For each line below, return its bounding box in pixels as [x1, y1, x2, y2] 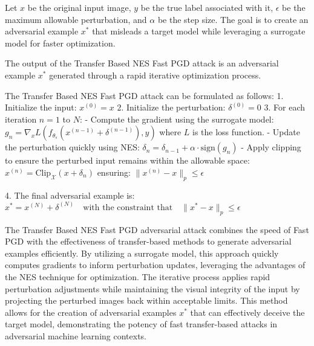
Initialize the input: [5, 101, 77, 114]
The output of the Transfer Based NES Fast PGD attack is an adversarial [5, 57, 279, 69]
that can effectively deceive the [190, 306, 305, 318]
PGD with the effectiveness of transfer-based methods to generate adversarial [5, 235, 292, 248]
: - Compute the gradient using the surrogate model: [79, 112, 274, 125]
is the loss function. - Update [192, 126, 300, 138]
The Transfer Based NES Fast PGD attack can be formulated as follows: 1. [5, 89, 284, 101]
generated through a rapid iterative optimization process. [49, 68, 261, 81]
